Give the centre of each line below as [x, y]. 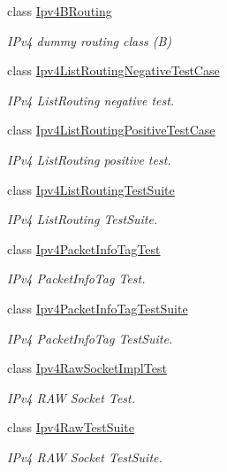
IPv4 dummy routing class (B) [89, 40]
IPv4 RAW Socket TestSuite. [85, 457]
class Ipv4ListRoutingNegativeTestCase [113, 70]
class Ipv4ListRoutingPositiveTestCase [111, 130]
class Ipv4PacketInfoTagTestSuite [98, 308]
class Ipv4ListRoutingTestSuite [91, 189]
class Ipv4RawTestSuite [71, 427]
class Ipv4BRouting [60, 11]
